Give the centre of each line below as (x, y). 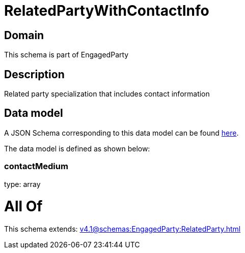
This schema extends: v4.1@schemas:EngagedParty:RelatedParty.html (122, 229)
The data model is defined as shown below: (77, 148)
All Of (23, 207)
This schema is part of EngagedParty (66, 55)
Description (34, 74)
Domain (24, 35)
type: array (22, 184)
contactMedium (36, 166)
